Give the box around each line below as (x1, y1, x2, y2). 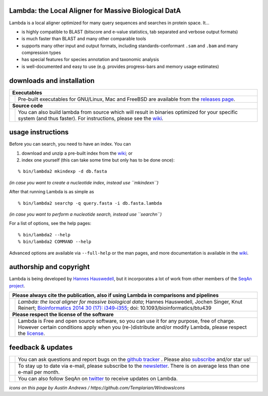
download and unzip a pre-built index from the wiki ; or (21, 150, 133, 156)
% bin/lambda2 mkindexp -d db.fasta (18, 169, 107, 174)
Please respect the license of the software (12, 311, 114, 318)
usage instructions (9, 128, 69, 136)
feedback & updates (9, 343, 73, 351)
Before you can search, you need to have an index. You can (9, 141, 131, 147)
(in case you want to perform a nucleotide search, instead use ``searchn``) (9, 211, 162, 218)
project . (9, 283, 25, 288)
